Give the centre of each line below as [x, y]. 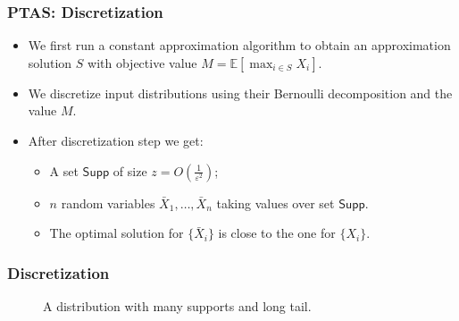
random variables [108, 203]
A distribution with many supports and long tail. [177, 306]
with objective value [142, 62]
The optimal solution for [117, 233]
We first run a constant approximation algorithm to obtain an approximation [239, 45]
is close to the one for [277, 233]
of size [130, 170]
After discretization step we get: [116, 140]
